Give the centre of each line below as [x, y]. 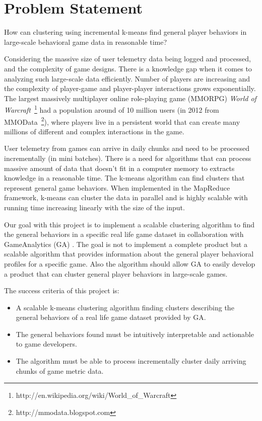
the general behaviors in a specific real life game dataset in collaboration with [124, 234]
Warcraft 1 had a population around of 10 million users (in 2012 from [112, 109]
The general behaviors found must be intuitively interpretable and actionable [135, 334]
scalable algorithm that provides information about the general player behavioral [129, 254]
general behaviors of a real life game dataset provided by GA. [111, 317]
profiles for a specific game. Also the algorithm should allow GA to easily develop [130, 263]
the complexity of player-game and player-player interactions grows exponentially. [130, 88]
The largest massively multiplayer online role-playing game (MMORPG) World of [130, 98]
